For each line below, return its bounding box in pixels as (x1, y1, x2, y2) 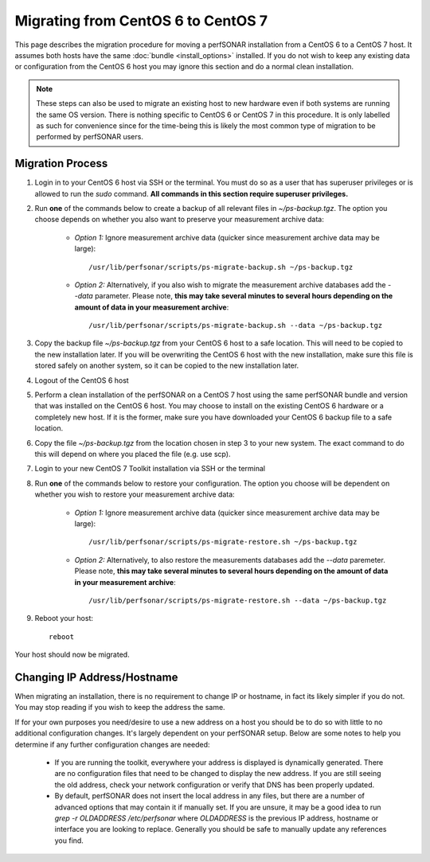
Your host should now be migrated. (14, 649, 131, 660)
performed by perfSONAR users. (36, 132, 143, 142)
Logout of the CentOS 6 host (34, 375, 129, 385)
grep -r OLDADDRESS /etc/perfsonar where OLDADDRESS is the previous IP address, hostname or (54, 813, 379, 823)
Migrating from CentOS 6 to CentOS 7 (14, 12, 268, 29)
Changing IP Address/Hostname (14, 670, 178, 684)
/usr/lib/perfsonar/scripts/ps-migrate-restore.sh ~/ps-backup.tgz (88, 537, 358, 547)
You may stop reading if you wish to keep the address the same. (14, 703, 226, 712)
